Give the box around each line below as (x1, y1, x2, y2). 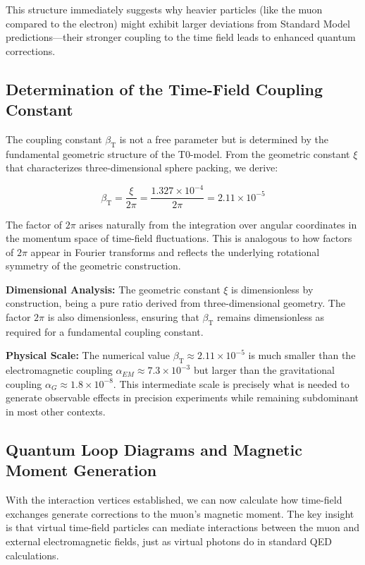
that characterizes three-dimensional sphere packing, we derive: (6, 160, 278, 175)
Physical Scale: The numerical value (6, 348, 171, 363)
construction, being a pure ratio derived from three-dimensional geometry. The (6, 296, 345, 310)
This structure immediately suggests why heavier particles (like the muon (6, 2, 323, 16)
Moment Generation (6, 459, 157, 481)
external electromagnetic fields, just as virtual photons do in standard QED (6, 534, 332, 549)
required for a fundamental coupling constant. (6, 324, 204, 339)
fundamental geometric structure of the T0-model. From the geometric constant (6, 146, 350, 161)
